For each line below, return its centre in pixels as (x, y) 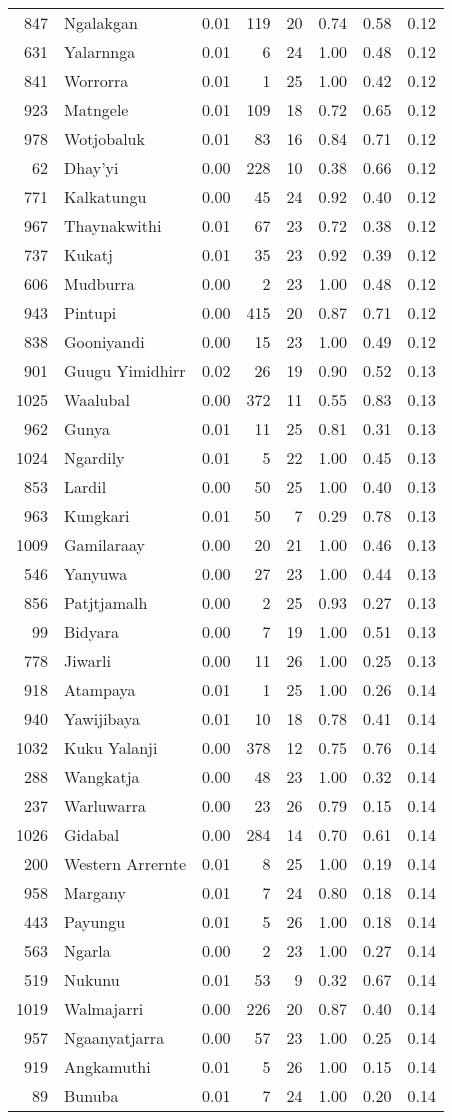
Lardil (85, 486)
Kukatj (88, 254)
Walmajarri (104, 1008)
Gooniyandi (104, 341)
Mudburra (99, 283)
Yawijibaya (102, 718)
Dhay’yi (91, 167)
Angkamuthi (107, 1066)
